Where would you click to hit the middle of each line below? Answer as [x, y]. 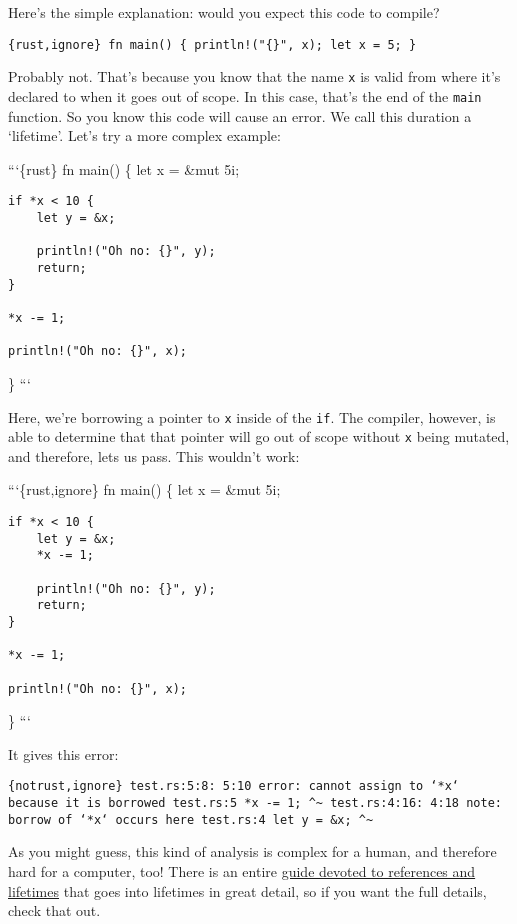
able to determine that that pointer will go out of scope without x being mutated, [259, 436]
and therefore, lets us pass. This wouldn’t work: [154, 455]
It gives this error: [63, 753]
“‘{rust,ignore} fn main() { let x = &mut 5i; [144, 489]
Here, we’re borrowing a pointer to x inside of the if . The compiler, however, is [252, 416]
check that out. [54, 910]
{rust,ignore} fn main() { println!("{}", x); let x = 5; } [212, 44]
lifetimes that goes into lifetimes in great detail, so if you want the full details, [247, 890]
